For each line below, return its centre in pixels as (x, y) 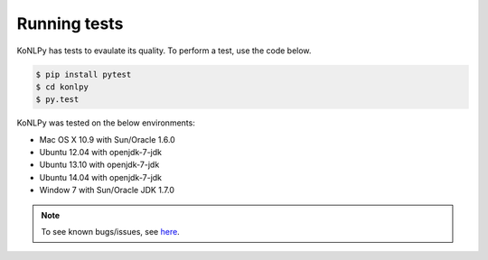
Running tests (70, 23)
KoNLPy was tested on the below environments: (106, 123)
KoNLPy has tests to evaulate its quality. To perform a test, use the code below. (164, 51)
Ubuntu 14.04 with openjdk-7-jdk (101, 177)
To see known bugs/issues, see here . (110, 232)
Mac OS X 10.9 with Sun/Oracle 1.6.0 (107, 139)
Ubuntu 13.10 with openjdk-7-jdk (99, 165)
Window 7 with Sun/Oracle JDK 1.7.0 (107, 190)
